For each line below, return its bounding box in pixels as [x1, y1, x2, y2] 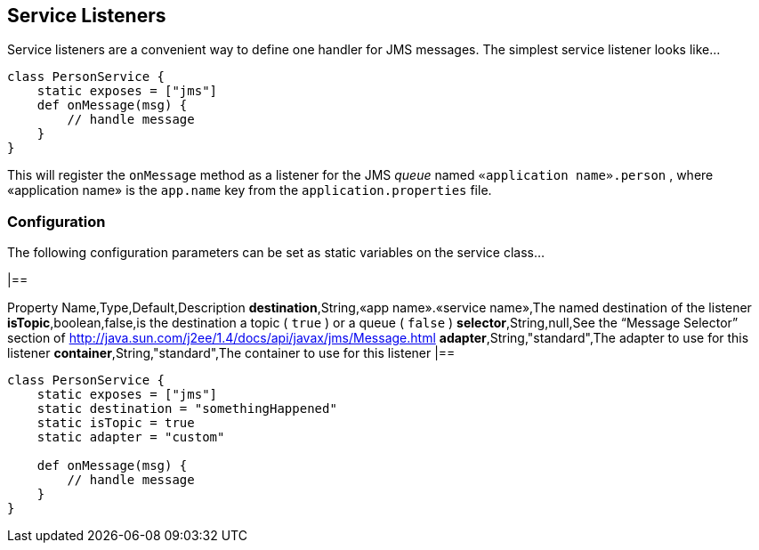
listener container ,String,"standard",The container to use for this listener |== [7, 345, 456, 361]
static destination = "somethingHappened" [36, 401, 337, 417]
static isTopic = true [36, 416, 195, 431]
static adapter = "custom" [36, 430, 225, 445]
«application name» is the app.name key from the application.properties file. [7, 182, 492, 198]
